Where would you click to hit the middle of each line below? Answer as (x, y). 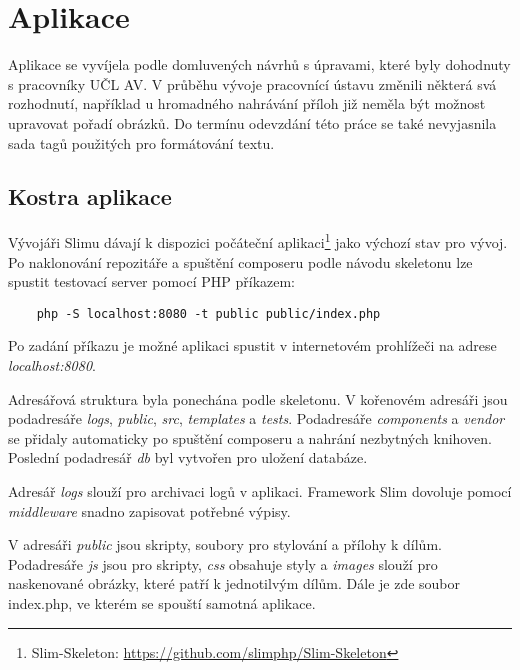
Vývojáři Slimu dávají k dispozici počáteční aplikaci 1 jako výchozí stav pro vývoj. (258, 240)
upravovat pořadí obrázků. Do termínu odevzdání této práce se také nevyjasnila (252, 122)
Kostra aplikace (90, 196)
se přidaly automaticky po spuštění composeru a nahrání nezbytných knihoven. (250, 437)
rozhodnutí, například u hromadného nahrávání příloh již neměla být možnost (247, 103)
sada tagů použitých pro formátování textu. (141, 142)
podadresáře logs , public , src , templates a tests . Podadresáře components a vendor (256, 418)
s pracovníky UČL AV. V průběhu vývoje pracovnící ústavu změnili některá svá (252, 83)
